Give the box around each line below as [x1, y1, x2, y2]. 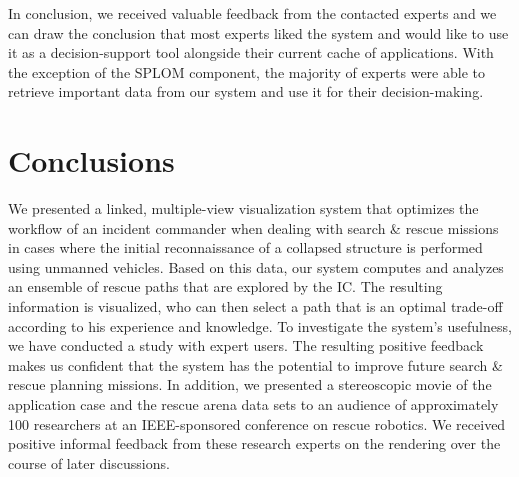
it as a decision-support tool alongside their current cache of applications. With [8, 42, 494, 63]
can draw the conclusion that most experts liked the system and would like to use [8, 22, 509, 43]
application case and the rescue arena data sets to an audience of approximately [8, 394, 499, 415]
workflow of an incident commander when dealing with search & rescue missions [8, 217, 499, 238]
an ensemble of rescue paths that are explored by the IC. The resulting [8, 276, 443, 297]
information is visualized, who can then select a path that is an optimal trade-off [8, 296, 503, 317]
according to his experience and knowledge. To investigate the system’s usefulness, [8, 315, 512, 336]
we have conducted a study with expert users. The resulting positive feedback [8, 335, 484, 356]
